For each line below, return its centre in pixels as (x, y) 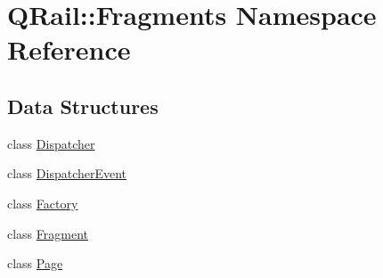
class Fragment (48, 233)
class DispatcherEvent (67, 173)
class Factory (43, 203)
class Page (35, 263)
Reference (69, 49)
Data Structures (83, 106)
